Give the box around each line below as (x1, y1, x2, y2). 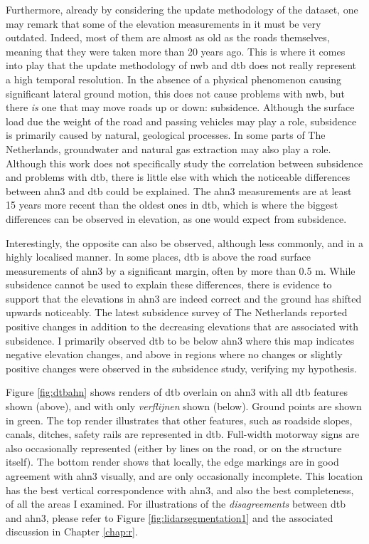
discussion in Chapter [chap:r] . (6, 524, 138, 539)
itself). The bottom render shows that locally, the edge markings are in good (6, 454, 339, 469)
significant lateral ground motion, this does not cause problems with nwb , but (6, 85, 345, 100)
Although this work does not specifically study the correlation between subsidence (6, 155, 363, 170)
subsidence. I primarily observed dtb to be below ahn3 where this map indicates (6, 333, 355, 347)
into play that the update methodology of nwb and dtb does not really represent (6, 58, 357, 73)
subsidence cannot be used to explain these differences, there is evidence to (6, 277, 332, 292)
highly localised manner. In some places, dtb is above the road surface (6, 249, 311, 264)
